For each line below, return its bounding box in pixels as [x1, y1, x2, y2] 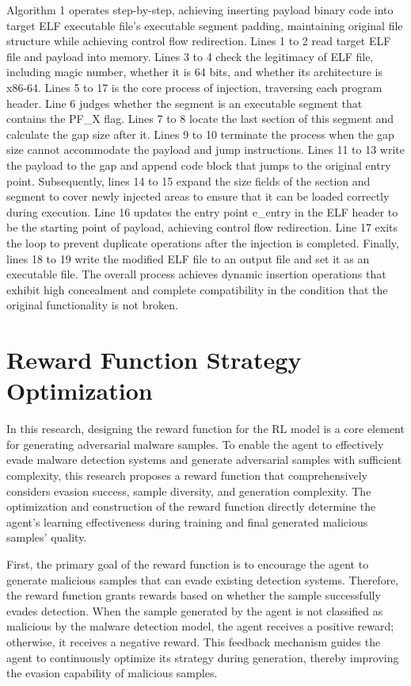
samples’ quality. [6, 529, 87, 546]
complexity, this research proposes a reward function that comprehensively [6, 466, 368, 483]
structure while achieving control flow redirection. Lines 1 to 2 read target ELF [6, 33, 391, 49]
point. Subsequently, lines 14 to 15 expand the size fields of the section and [6, 172, 371, 189]
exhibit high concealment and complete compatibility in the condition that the [6, 281, 388, 297]
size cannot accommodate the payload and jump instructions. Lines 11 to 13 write [6, 141, 405, 158]
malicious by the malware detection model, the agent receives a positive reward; [6, 618, 394, 634]
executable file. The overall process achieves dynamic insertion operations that [6, 266, 386, 282]
